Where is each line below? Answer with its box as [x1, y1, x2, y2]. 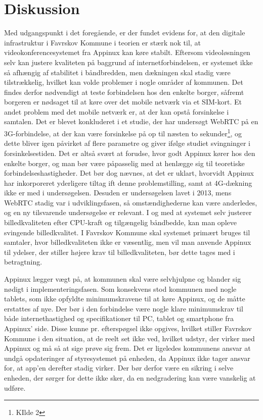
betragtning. [4, 256, 42, 267]
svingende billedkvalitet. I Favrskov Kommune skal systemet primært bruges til [4, 227, 250, 237]
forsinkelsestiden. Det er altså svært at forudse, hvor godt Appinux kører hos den [4, 147, 255, 158]
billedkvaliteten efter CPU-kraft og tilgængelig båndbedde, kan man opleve [4, 217, 237, 228]
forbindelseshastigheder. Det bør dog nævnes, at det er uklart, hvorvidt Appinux [4, 168, 254, 178]
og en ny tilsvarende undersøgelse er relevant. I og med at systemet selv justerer [4, 207, 252, 218]
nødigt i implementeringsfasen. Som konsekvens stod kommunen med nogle [4, 283, 237, 294]
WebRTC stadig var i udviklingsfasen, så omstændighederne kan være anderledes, [4, 197, 257, 207]
